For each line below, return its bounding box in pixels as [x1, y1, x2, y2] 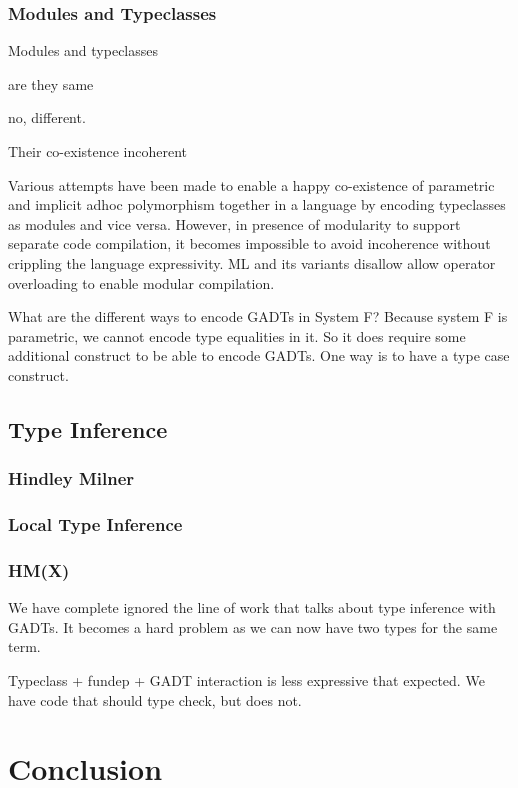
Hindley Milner [8, 466, 135, 491]
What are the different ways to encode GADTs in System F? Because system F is [8, 306, 508, 327]
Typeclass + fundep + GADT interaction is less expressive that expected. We [8, 670, 485, 690]
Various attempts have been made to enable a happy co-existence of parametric [8, 174, 495, 195]
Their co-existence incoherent [8, 141, 188, 161]
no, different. [8, 107, 86, 128]
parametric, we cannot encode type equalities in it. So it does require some [8, 325, 466, 346]
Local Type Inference [8, 512, 183, 537]
